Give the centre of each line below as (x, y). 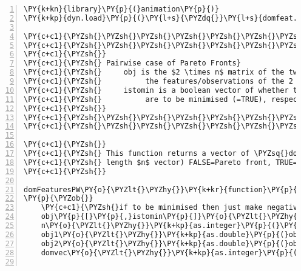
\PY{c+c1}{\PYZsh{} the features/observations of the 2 (158, 81)
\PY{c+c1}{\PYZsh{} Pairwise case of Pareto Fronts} (132, 63)
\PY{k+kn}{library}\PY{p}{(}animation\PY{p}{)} (122, 9)
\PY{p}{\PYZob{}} (59, 199)
